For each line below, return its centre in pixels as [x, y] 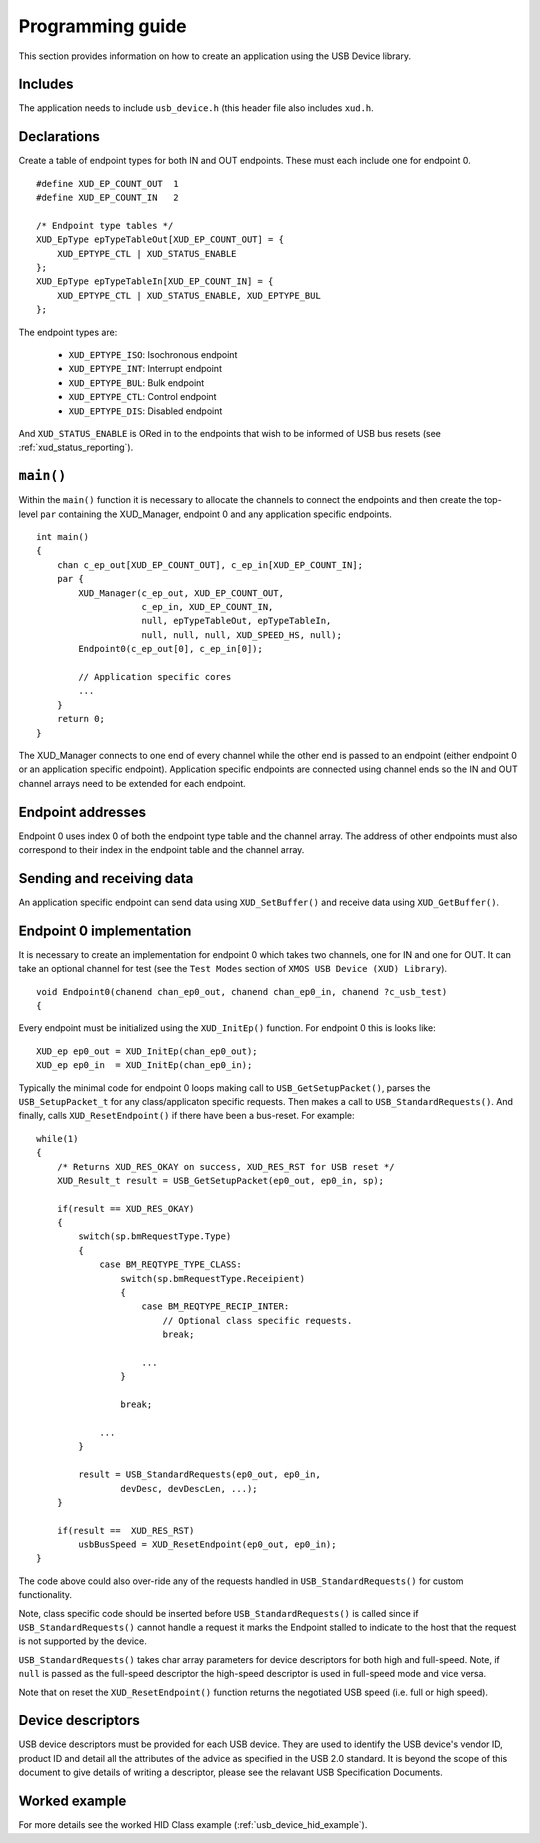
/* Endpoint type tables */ [105, 225]
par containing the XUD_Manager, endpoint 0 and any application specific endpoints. [216, 514]
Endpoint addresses [82, 811]
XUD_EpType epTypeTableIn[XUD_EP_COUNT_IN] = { [155, 281]
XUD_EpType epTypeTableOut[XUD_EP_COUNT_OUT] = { [160, 239]
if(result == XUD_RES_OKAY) [125, 1208]
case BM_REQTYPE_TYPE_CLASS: [170, 1264]
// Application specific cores [155, 676]
